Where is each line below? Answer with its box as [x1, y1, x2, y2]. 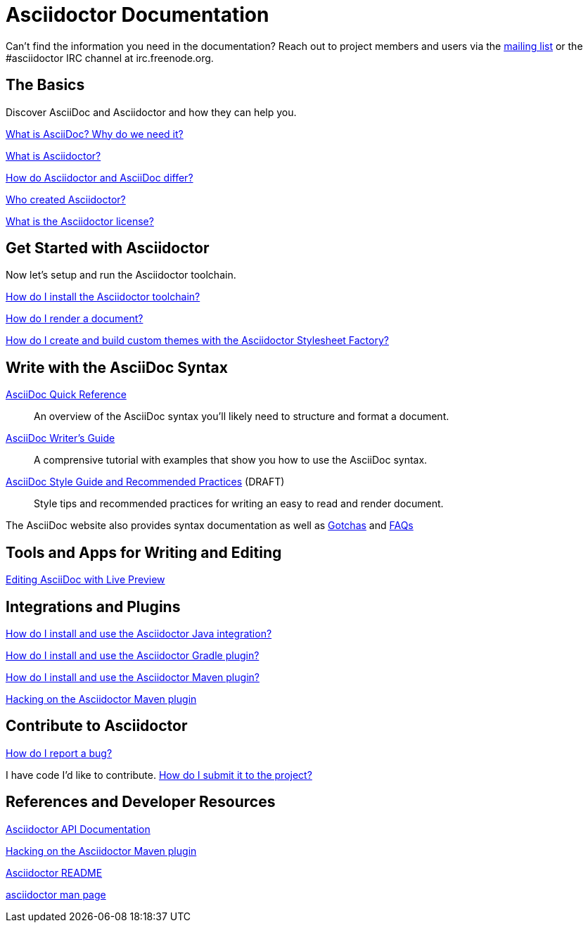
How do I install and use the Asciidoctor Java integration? [6, 627, 272, 640]
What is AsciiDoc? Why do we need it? [6, 127, 184, 140]
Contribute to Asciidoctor [6, 717, 188, 735]
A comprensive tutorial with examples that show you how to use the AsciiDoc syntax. [34, 454, 428, 466]
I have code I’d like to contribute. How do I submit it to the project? [6, 768, 312, 781]
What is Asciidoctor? [6, 149, 101, 162]
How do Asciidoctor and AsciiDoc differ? [6, 171, 193, 184]
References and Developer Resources [6, 793, 276, 811]
